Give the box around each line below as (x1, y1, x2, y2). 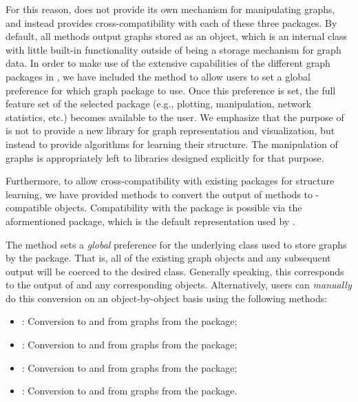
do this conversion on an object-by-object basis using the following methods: (6, 290, 328, 305)
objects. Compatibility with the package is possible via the (54, 200, 302, 215)
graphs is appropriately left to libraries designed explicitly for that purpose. (6, 150, 324, 165)
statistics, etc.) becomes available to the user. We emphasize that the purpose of (6, 109, 344, 124)
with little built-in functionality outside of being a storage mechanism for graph (6, 42, 341, 56)
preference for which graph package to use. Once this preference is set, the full (6, 83, 336, 97)
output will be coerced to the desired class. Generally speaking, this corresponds (6, 264, 344, 278)
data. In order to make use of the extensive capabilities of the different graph (6, 56, 330, 70)
